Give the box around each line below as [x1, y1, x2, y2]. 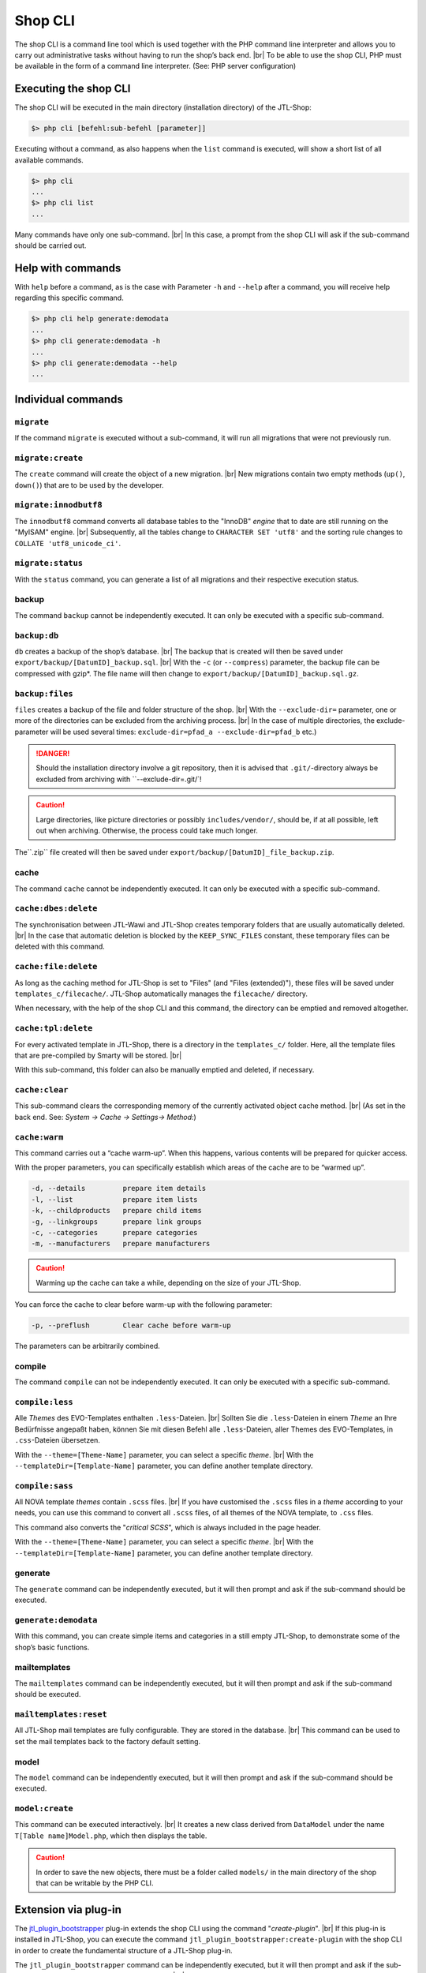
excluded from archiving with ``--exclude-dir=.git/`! [35, 774, 202, 784]
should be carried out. [14, 241, 87, 250]
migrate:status [14, 558, 83, 568]
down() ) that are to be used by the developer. [14, 480, 164, 489]
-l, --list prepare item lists [31, 1195, 198, 1204]
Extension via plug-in [14, 1903, 121, 1916]
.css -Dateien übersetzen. [14, 1436, 100, 1445]
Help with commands [14, 261, 121, 275]
